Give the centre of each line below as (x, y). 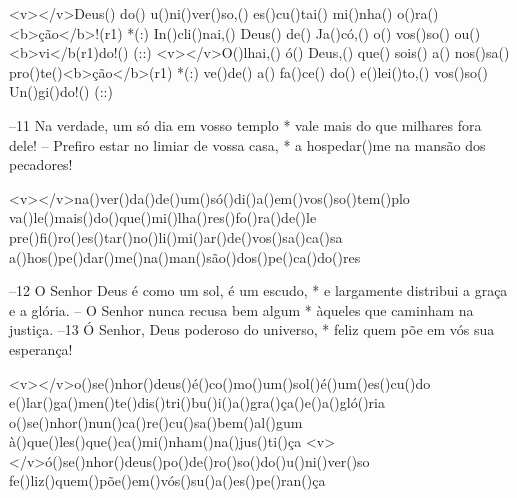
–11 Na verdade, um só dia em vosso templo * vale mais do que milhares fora (245, 124)
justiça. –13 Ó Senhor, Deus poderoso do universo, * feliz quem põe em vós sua (252, 329)
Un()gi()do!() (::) (61, 91)
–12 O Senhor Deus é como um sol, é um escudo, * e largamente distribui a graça (258, 290)
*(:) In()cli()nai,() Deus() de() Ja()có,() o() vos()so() (288, 32)
